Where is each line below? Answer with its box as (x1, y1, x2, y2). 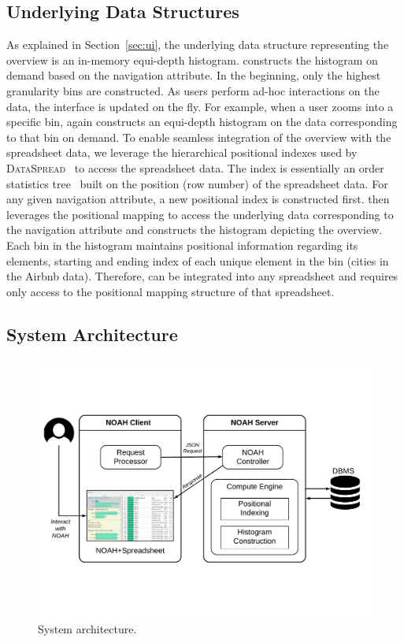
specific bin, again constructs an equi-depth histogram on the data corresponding (6, 113, 398, 130)
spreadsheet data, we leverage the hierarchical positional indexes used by (6, 144, 358, 161)
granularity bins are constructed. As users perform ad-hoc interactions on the (6, 82, 380, 98)
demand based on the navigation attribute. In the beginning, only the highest (6, 67, 381, 83)
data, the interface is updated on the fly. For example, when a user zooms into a (6, 98, 394, 114)
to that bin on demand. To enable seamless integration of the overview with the (6, 128, 391, 145)
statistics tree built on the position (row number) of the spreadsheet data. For (6, 175, 388, 191)
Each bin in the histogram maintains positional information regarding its (6, 236, 358, 253)
